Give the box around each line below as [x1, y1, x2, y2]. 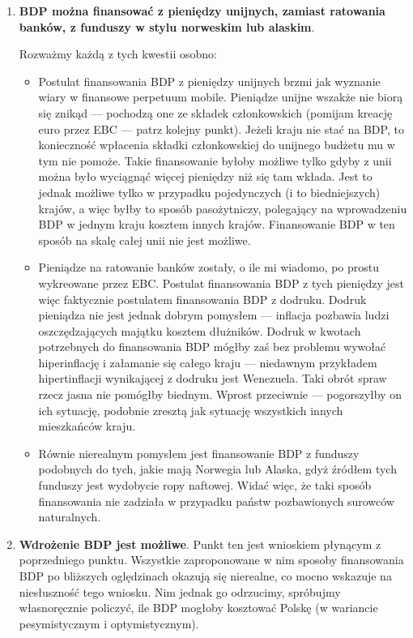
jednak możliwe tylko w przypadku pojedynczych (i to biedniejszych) [38, 183, 381, 200]
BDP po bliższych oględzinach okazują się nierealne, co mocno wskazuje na [19, 567, 392, 584]
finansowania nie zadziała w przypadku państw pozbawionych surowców [38, 492, 394, 509]
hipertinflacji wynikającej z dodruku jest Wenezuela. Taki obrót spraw [38, 370, 387, 387]
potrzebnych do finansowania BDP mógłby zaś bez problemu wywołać [38, 338, 386, 355]
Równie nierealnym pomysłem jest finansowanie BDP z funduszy [38, 444, 360, 461]
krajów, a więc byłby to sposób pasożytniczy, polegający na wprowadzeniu [38, 199, 407, 216]
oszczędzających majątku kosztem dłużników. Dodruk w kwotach [38, 322, 361, 339]
